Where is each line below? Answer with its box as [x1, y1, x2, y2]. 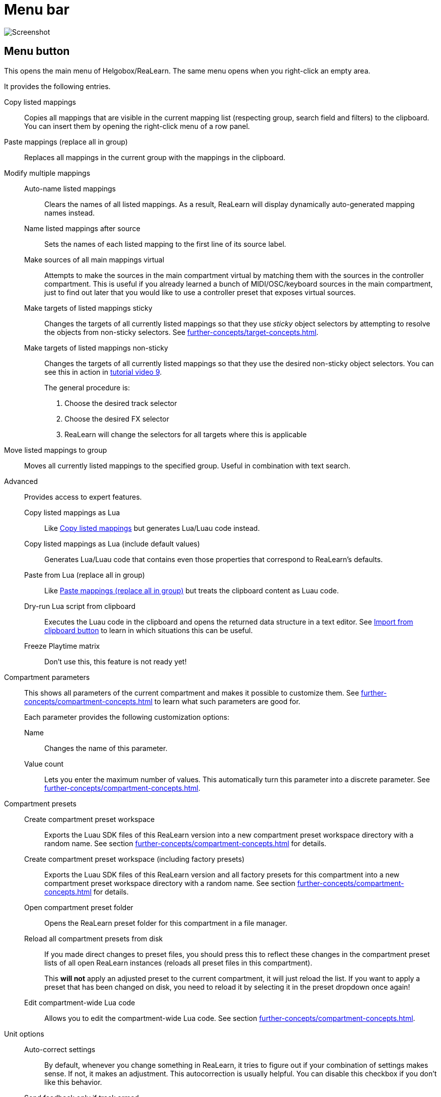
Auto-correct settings [24, 1045, 96, 1054]
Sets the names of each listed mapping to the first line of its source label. [44, 239, 286, 248]
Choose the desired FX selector [64, 414, 169, 423]
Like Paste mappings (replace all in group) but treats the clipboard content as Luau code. [44, 586, 339, 595]
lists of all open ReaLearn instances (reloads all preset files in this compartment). [44, 958, 313, 967]
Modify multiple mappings [4, 168, 91, 177]
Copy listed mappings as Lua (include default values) [24, 539, 200, 548]
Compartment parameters [4, 672, 90, 681]
